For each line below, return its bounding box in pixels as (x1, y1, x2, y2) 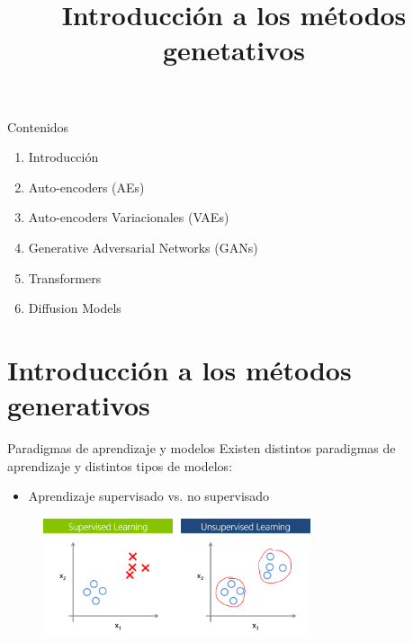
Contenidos (7, 117, 69, 136)
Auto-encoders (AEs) (28, 177, 145, 196)
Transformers (28, 268, 102, 287)
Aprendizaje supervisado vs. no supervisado (28, 486, 270, 505)
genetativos (162, 31, 306, 68)
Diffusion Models (28, 299, 121, 317)
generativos (7, 387, 150, 424)
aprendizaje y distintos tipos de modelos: (7, 456, 233, 475)
